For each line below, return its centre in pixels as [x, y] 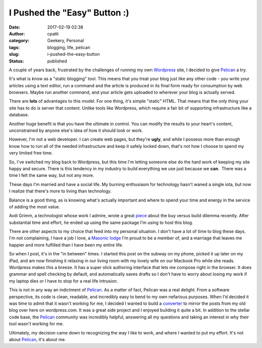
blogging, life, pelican [69, 47]
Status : [16, 61]
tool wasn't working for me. [36, 324]
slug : [14, 54]
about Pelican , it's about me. [38, 339]
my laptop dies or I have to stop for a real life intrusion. [64, 281]
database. [19, 115]
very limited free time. [31, 153]
